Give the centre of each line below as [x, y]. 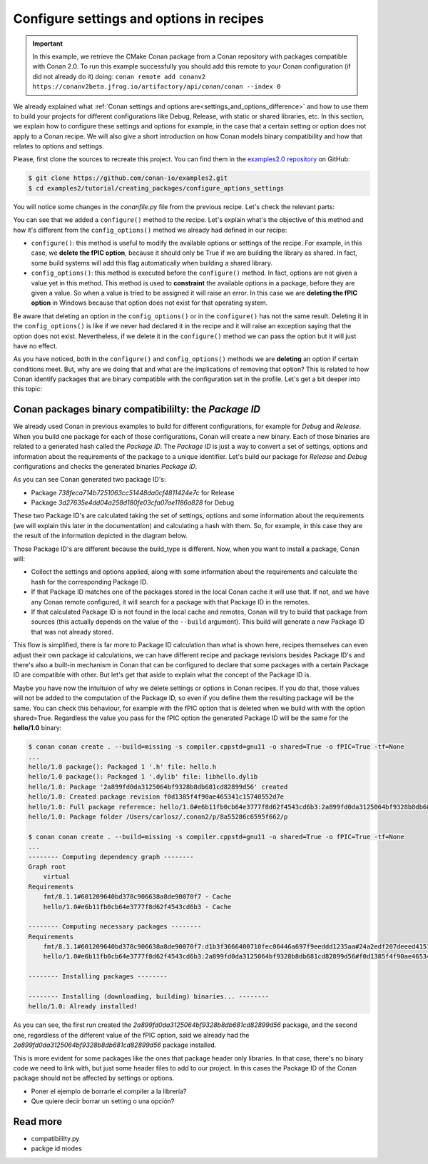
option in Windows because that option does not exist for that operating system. [149, 303]
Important [48, 44]
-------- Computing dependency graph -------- [111, 857]
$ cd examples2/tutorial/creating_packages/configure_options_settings [156, 188]
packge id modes [56, 1148]
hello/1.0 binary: [37, 728]
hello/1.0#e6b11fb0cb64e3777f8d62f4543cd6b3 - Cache [137, 907]
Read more [38, 1122]
